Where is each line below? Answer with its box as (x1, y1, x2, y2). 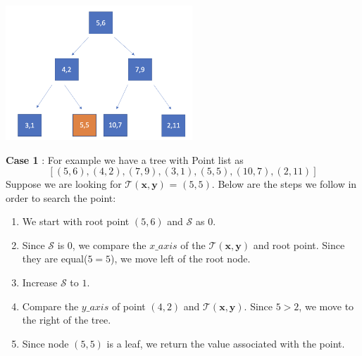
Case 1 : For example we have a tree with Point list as (6, 152, 244, 167)
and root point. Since (253, 237, 345, 252)
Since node (22, 336, 69, 350)
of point (111, 298, 146, 313)
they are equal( (22, 251, 88, 266)
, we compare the (72, 237, 146, 252)
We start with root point (22, 214, 130, 229)
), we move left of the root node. (111, 251, 251, 266)
